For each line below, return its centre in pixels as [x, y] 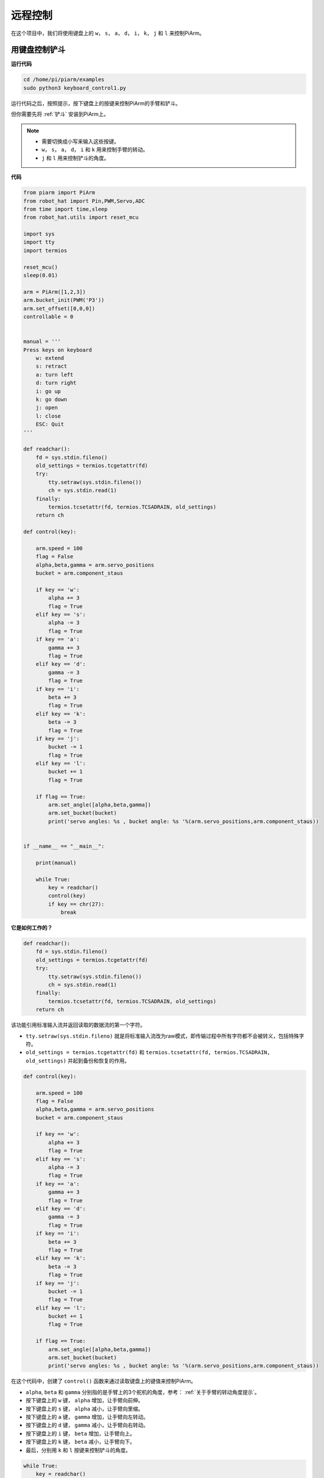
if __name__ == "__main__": [64, 846]
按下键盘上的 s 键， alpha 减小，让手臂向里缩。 [85, 1409]
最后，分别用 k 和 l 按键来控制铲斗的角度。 [78, 1450]
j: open [47, 408]
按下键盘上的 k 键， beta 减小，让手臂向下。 [80, 1442]
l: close [48, 416]
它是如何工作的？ [32, 928]
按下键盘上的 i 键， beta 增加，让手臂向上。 [80, 1433]
